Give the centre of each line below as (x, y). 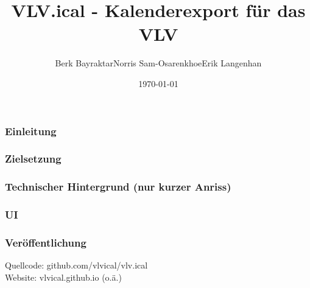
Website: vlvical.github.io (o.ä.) (63, 277)
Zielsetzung (33, 159)
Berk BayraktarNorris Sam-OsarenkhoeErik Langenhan (158, 63)
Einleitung (31, 131)
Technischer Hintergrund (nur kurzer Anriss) (118, 187)
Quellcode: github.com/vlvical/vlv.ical (76, 265)
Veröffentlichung (46, 242)
